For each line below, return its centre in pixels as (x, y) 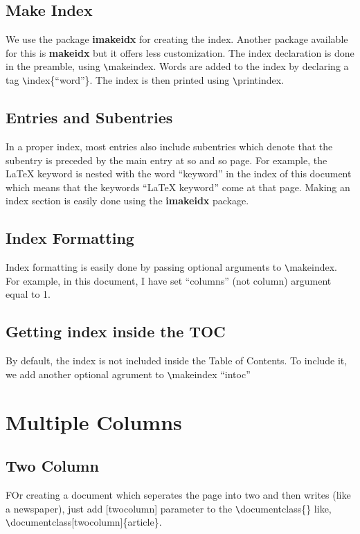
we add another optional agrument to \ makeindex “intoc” (128, 374)
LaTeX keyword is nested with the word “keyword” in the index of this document (179, 173)
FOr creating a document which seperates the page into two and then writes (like (178, 494)
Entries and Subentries (89, 117)
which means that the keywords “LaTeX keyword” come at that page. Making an (178, 187)
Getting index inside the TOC (116, 331)
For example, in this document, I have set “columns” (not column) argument (169, 280)
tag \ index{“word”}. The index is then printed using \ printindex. (145, 80)
